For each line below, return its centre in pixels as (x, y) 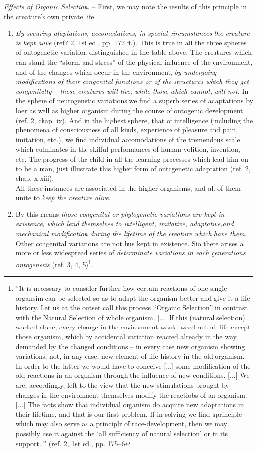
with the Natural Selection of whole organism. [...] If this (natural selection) (130, 317)
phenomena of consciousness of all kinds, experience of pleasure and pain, (127, 130)
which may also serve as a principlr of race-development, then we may (121, 424)
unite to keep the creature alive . (63, 197)
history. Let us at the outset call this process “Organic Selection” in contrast (131, 308)
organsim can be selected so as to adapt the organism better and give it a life (133, 298)
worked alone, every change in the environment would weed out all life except (133, 327)
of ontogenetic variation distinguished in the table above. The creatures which (133, 52)
